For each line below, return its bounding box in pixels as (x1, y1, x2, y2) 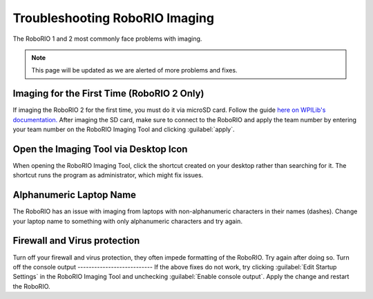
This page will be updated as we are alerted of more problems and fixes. (31, 66, 238, 75)
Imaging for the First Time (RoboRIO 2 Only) (12, 88, 204, 99)
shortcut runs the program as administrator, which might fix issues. (12, 171, 204, 180)
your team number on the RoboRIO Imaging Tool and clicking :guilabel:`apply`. (12, 125, 235, 134)
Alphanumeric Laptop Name (12, 189, 137, 201)
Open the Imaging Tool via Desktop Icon (12, 143, 188, 155)
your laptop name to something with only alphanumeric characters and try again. (12, 217, 243, 225)
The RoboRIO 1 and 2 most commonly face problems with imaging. (12, 35, 202, 43)
